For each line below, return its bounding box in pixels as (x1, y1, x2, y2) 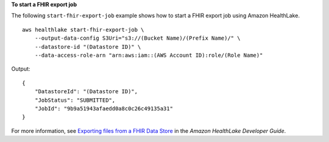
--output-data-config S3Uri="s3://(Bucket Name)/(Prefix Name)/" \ (34, 35, 241, 42)
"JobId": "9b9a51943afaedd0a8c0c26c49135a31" (34, 105, 174, 112)
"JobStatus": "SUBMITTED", (34, 96, 116, 104)
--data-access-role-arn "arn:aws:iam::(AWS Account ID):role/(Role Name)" (34, 52, 263, 59)
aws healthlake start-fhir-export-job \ (22, 26, 144, 33)
